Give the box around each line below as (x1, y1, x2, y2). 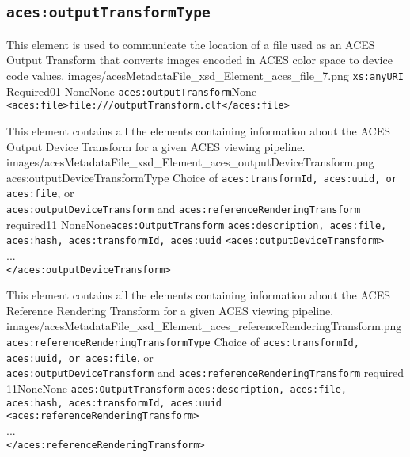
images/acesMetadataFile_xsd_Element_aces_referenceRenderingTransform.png (6, 318, 402, 334)
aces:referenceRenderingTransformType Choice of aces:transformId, (6, 333, 359, 350)
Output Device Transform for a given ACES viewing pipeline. (6, 138, 306, 154)
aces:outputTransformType (6, 4, 211, 21)
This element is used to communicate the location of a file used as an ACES (6, 36, 375, 52)
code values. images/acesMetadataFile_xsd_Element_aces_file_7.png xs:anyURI (6, 67, 404, 83)
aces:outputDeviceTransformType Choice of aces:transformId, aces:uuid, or (6, 169, 397, 185)
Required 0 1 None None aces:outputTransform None (6, 82, 257, 99)
